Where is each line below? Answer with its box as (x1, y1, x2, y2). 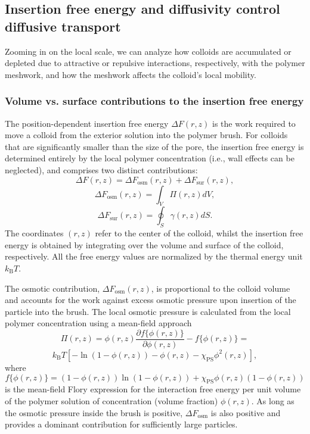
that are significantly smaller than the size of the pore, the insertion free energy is (5, 140, 304, 152)
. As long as (251, 394, 294, 407)
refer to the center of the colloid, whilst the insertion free (95, 227, 303, 239)
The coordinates (5, 227, 64, 239)
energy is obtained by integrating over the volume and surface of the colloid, (5, 238, 284, 251)
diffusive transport (5, 17, 121, 35)
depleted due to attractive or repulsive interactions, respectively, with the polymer (5, 57, 305, 69)
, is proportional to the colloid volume (151, 282, 290, 294)
